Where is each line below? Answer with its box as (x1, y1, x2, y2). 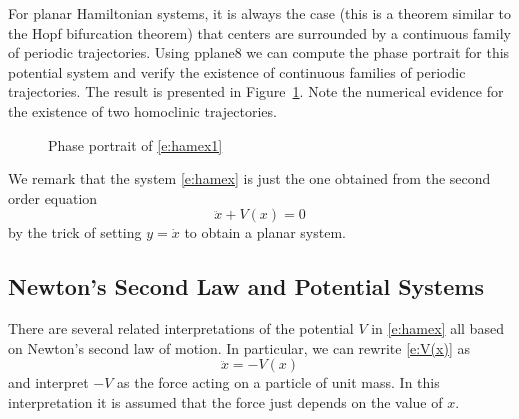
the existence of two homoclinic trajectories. (8, 100, 277, 121)
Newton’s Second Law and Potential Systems (8, 271, 484, 302)
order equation (8, 187, 98, 208)
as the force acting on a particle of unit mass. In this (117, 372, 440, 393)
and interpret (8, 372, 89, 393)
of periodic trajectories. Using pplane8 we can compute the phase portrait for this (8, 42, 510, 63)
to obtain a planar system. (184, 222, 346, 243)
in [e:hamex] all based (371, 318, 504, 339)
